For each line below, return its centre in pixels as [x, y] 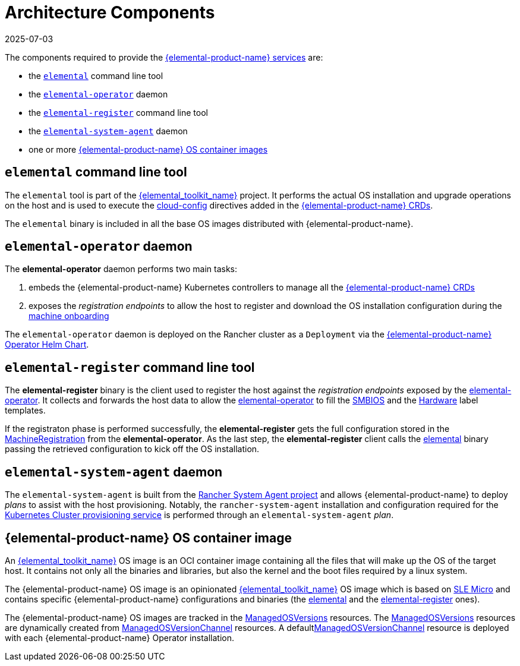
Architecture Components [110, 12]
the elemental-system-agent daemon [108, 131]
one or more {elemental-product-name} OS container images [148, 149]
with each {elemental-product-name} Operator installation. [119, 637]
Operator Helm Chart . [47, 345]
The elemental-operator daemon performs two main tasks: [121, 269]
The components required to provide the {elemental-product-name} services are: [164, 57]
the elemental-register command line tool [118, 112]
